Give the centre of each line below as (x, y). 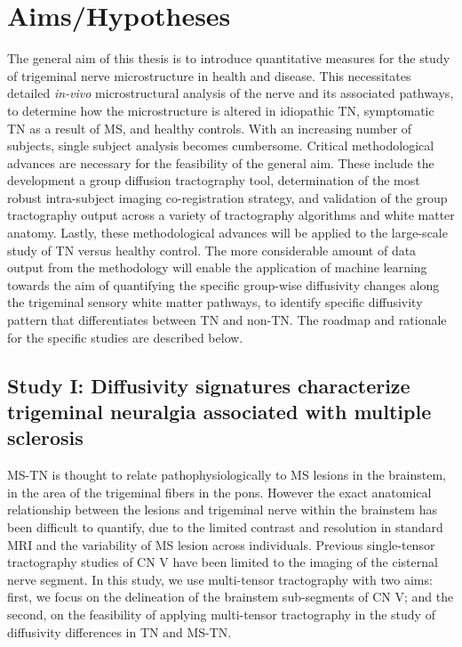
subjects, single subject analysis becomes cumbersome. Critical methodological (221, 146)
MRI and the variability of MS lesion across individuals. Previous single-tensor (221, 544)
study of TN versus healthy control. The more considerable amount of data (212, 250)
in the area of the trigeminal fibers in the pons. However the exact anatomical (219, 492)
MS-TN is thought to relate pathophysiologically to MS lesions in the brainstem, (227, 475)
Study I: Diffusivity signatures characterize (209, 385)
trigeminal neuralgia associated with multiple (219, 411)
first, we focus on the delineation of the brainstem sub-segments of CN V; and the (231, 597)
